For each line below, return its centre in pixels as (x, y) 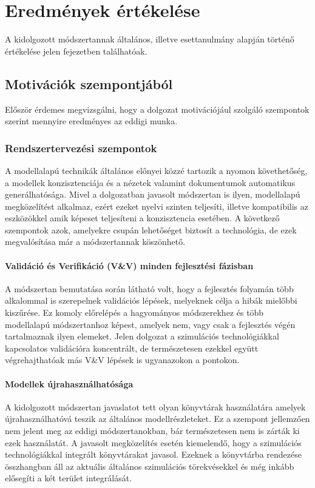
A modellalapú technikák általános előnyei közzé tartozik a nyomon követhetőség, (156, 170)
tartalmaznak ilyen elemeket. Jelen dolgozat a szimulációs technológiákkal (142, 336)
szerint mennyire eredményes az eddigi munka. (91, 121)
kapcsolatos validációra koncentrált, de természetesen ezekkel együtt (132, 348)
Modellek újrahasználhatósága (69, 383)
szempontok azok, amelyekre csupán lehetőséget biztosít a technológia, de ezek (151, 229)
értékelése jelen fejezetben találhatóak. (76, 51)
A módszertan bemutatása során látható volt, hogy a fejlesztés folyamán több (149, 288)
